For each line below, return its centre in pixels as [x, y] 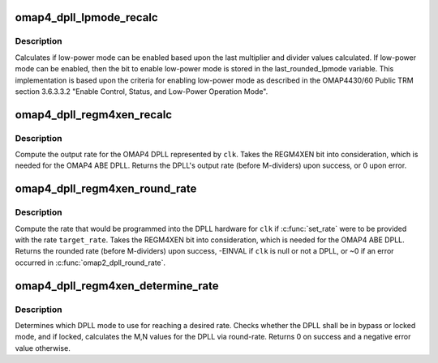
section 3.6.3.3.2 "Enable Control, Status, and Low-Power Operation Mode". [142, 91]
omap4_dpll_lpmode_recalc [86, 17]
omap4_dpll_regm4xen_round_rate [106, 189]
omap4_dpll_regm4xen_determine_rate [117, 286]
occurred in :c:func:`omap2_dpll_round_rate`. [90, 263]
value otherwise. [43, 348]
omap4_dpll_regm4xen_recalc [94, 115]
